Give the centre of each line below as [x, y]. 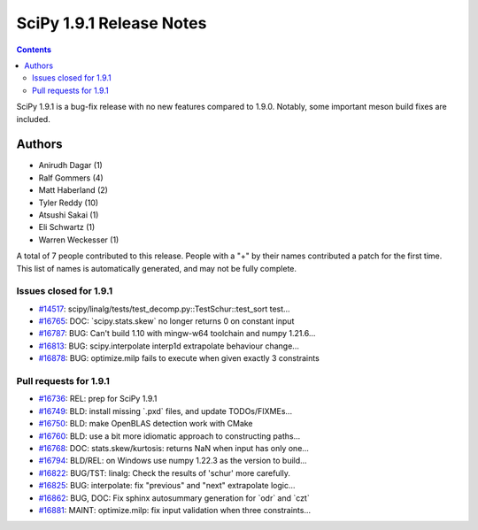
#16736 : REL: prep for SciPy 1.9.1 [98, 399]
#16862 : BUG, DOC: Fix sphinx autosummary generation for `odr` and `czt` [174, 498]
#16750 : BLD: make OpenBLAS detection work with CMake [146, 424]
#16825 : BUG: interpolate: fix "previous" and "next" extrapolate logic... [167, 486]
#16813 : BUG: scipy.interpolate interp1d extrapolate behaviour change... [169, 346]
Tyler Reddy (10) [69, 203]
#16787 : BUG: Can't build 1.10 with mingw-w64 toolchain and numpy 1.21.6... [177, 334]
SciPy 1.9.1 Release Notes [112, 23]
